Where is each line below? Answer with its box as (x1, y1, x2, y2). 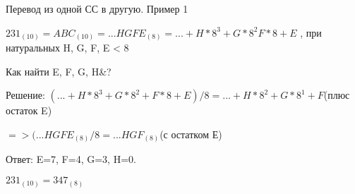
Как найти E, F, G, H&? (6, 63, 112, 78)
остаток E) (6, 103, 52, 118)
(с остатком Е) (160, 126, 222, 141)
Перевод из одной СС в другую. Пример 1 (6, 1, 188, 16)
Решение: (6, 87, 45, 102)
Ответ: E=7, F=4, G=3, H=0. (6, 152, 136, 166)
